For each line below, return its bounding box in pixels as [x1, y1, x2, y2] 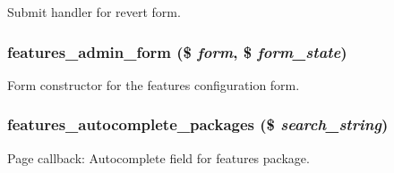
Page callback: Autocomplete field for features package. [7, 148, 310, 167]
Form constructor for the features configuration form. [7, 75, 300, 94]
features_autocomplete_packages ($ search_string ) [7, 113, 389, 136]
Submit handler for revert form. [7, 3, 181, 21]
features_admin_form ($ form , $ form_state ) [7, 40, 347, 62]
